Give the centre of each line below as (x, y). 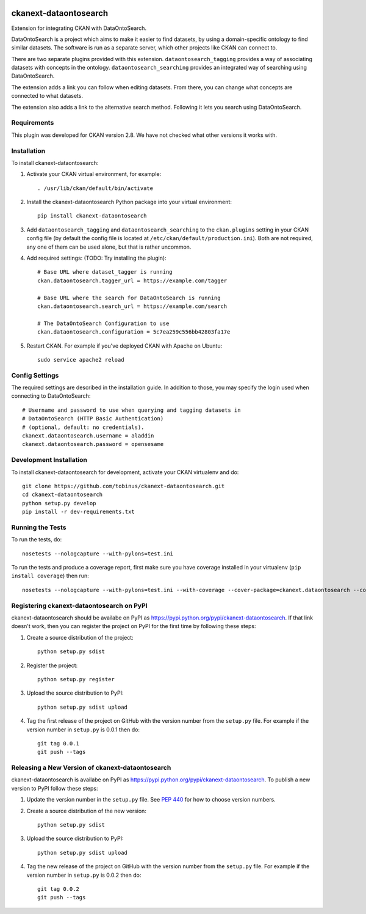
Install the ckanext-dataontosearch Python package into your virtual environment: (129, 202)
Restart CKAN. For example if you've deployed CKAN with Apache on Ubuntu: (124, 346)
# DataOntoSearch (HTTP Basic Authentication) (93, 419)
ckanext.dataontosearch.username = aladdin (88, 436)
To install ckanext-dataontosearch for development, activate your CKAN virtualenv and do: (125, 472)
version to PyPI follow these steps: (55, 788)
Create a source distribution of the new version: (86, 811)
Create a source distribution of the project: (80, 637)
